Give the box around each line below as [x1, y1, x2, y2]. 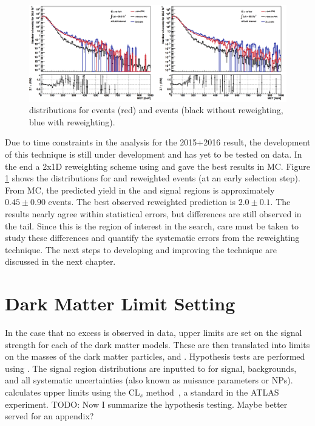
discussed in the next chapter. [5, 255, 116, 268]
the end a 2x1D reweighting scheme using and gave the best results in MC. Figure [5, 159, 310, 172]
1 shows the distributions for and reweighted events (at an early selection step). [5, 172, 300, 184]
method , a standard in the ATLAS [146, 385, 279, 398]
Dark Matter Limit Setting [5, 291, 235, 316]
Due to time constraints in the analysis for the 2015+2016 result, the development [5, 136, 311, 148]
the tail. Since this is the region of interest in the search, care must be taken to [5, 219, 299, 232]
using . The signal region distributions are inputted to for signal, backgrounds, [5, 361, 297, 374]
